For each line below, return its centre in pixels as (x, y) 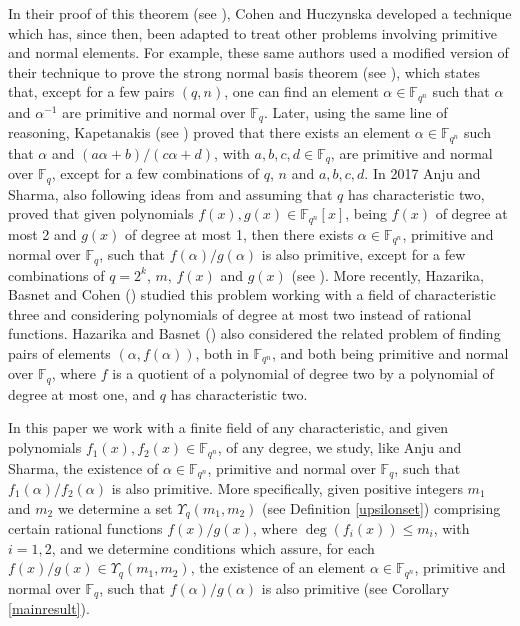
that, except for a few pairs (91, 91)
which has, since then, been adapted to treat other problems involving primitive (252, 32)
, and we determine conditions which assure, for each (213, 547)
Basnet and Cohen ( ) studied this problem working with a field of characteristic (252, 294)
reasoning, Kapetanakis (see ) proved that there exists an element (209, 132)
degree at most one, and (82, 393)
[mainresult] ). (49, 608)
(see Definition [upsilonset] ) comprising (381, 507)
